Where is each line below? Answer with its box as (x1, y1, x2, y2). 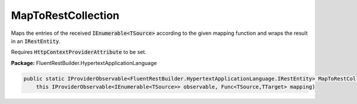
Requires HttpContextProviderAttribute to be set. (11, 48, 147, 56)
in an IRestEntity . (11, 37, 61, 44)
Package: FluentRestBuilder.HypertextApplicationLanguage (11, 59, 157, 66)
